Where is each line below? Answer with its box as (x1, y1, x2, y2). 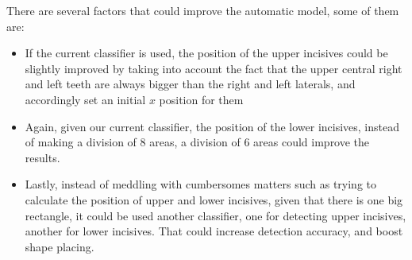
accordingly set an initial (25, 91, 146, 107)
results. (25, 149, 60, 165)
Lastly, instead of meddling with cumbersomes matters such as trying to (25, 176, 377, 192)
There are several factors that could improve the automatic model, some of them (6, 2, 399, 18)
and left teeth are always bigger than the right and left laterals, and (25, 76, 356, 92)
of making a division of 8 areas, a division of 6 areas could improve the (25, 134, 370, 150)
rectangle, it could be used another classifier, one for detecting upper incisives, (25, 207, 406, 223)
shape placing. (25, 238, 94, 254)
